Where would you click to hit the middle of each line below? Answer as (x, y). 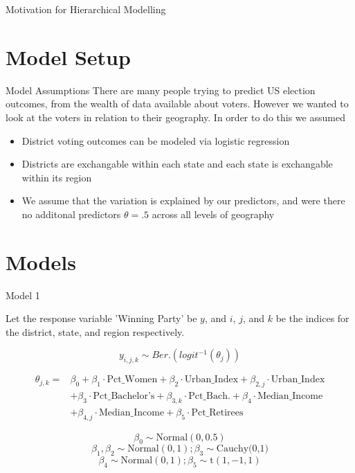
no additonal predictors (71, 214)
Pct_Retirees (217, 412)
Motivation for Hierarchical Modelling (86, 9)
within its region (57, 177)
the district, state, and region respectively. (95, 331)
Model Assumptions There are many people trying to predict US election (161, 90)
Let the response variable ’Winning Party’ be (101, 318)
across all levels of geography (213, 214)
